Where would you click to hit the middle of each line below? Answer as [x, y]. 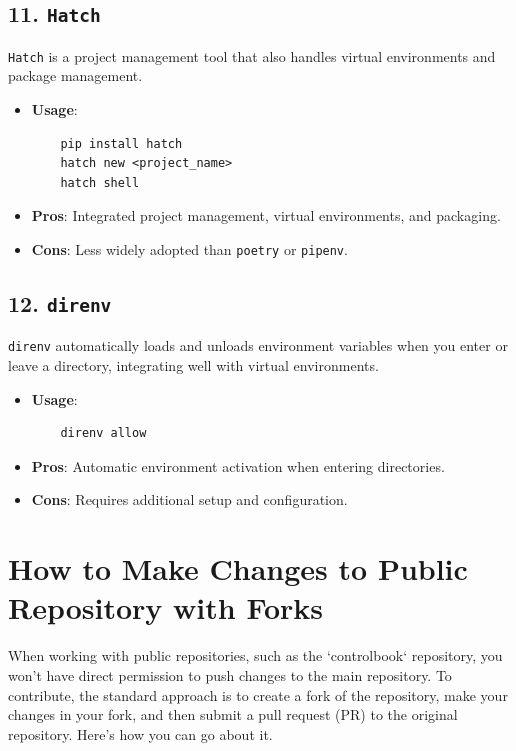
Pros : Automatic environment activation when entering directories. [238, 465]
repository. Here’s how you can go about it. [140, 733]
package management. [75, 75]
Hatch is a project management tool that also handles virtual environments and [252, 55]
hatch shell [100, 182]
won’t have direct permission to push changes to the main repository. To [230, 674]
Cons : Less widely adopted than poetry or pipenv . [189, 249]
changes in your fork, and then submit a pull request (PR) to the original [233, 714]
